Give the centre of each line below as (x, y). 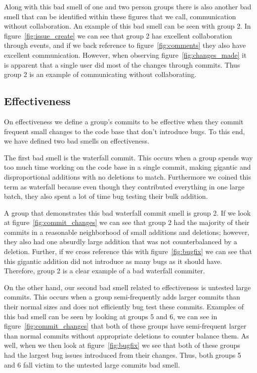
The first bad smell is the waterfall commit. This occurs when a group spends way (128, 157)
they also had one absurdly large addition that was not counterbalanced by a (121, 242)
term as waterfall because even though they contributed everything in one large (124, 186)
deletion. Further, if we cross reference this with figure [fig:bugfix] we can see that (128, 251)
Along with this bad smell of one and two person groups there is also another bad (128, 6)
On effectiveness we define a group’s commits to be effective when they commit (124, 121)
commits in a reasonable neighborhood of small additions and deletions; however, (127, 232)
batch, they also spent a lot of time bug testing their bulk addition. (106, 196)
